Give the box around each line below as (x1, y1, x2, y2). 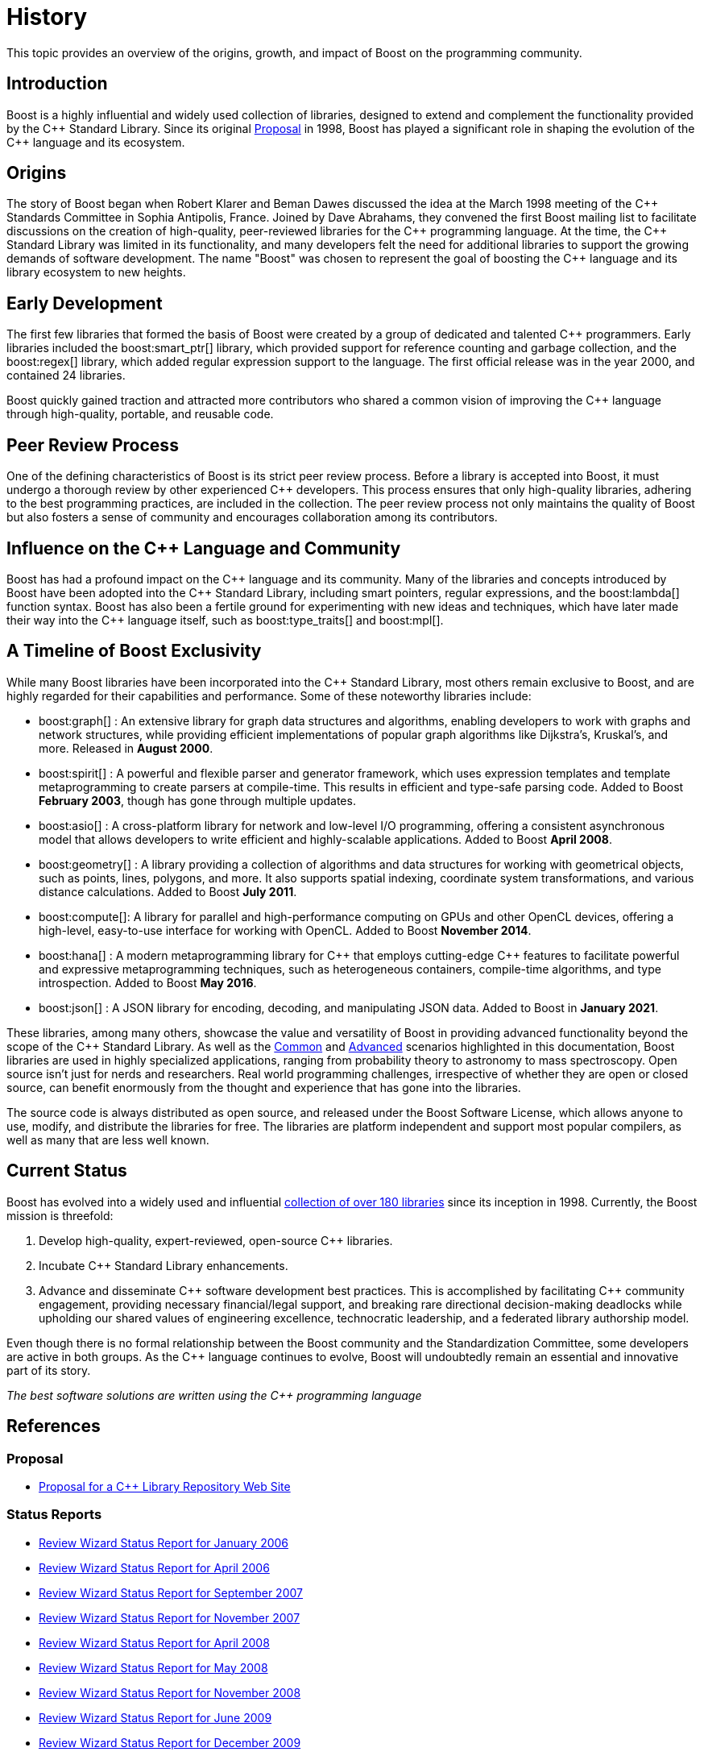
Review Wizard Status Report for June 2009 (39, 1710, 272, 1725)
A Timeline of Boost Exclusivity (6, 641, 262, 662)
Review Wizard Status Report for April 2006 (39, 1560, 270, 1575)
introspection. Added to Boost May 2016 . (39, 975, 257, 990)
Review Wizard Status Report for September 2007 (39, 1585, 303, 1600)
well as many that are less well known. (6, 1132, 209, 1147)
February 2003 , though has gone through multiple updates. (39, 793, 356, 807)
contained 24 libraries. (6, 368, 126, 383)
